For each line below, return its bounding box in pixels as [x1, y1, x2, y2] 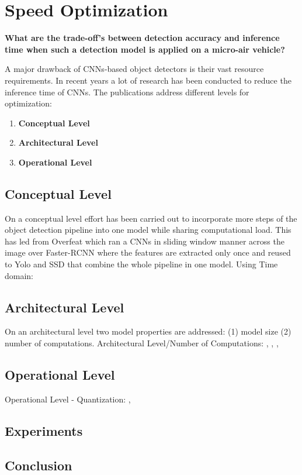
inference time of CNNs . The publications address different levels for [5, 85, 249, 98]
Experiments [5, 421, 83, 439]
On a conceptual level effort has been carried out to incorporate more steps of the [5, 212, 297, 224]
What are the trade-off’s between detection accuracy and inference [5, 32, 280, 44]
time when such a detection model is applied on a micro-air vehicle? [5, 43, 285, 55]
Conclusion [5, 456, 72, 474]
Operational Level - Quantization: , [5, 393, 131, 405]
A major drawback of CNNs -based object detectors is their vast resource [5, 63, 264, 75]
